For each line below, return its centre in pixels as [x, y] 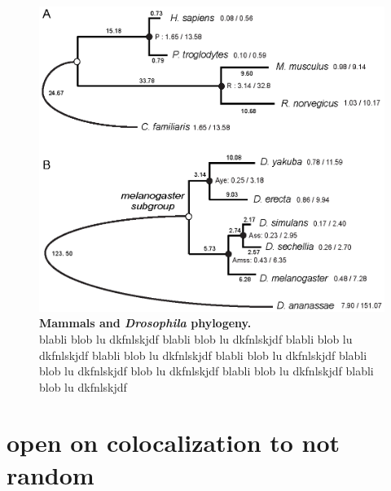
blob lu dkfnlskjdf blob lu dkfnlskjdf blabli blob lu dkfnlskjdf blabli [206, 371]
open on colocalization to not [174, 443]
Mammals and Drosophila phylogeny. [145, 323]
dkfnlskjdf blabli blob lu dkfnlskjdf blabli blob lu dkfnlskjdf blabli [203, 355]
